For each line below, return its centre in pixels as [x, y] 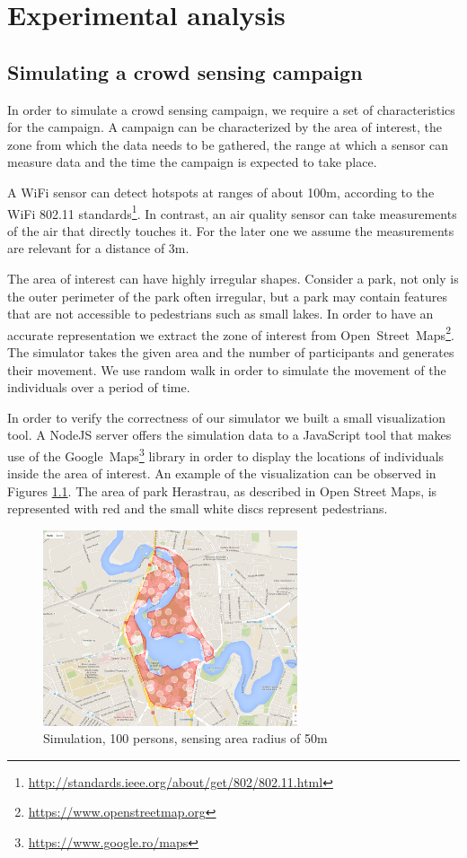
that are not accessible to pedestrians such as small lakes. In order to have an [220, 314]
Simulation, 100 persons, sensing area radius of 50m [185, 738]
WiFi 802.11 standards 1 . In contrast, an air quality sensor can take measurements [232, 212]
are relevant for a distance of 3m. [98, 248]
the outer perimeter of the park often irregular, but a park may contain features [228, 296]
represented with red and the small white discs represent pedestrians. [198, 508]
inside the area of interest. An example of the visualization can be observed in [222, 473]
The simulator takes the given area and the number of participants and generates [231, 352]
